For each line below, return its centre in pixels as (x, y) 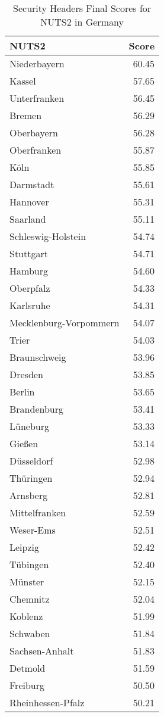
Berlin (22, 392)
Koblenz (26, 616)
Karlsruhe (30, 305)
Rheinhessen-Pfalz (47, 702)
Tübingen (29, 564)
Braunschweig (38, 357)
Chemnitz (30, 599)
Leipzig (25, 547)
